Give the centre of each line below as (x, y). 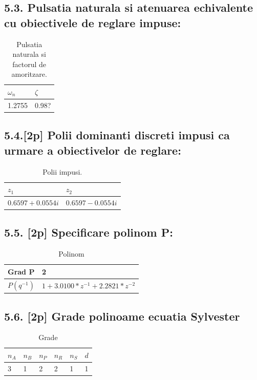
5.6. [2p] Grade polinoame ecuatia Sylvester (122, 316)
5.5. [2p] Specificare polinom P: (89, 232)
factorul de (29, 64)
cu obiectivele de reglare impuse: (93, 22)
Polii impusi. (62, 171)
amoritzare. (29, 74)
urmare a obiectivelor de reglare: (93, 150)
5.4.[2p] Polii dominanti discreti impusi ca (117, 135)
